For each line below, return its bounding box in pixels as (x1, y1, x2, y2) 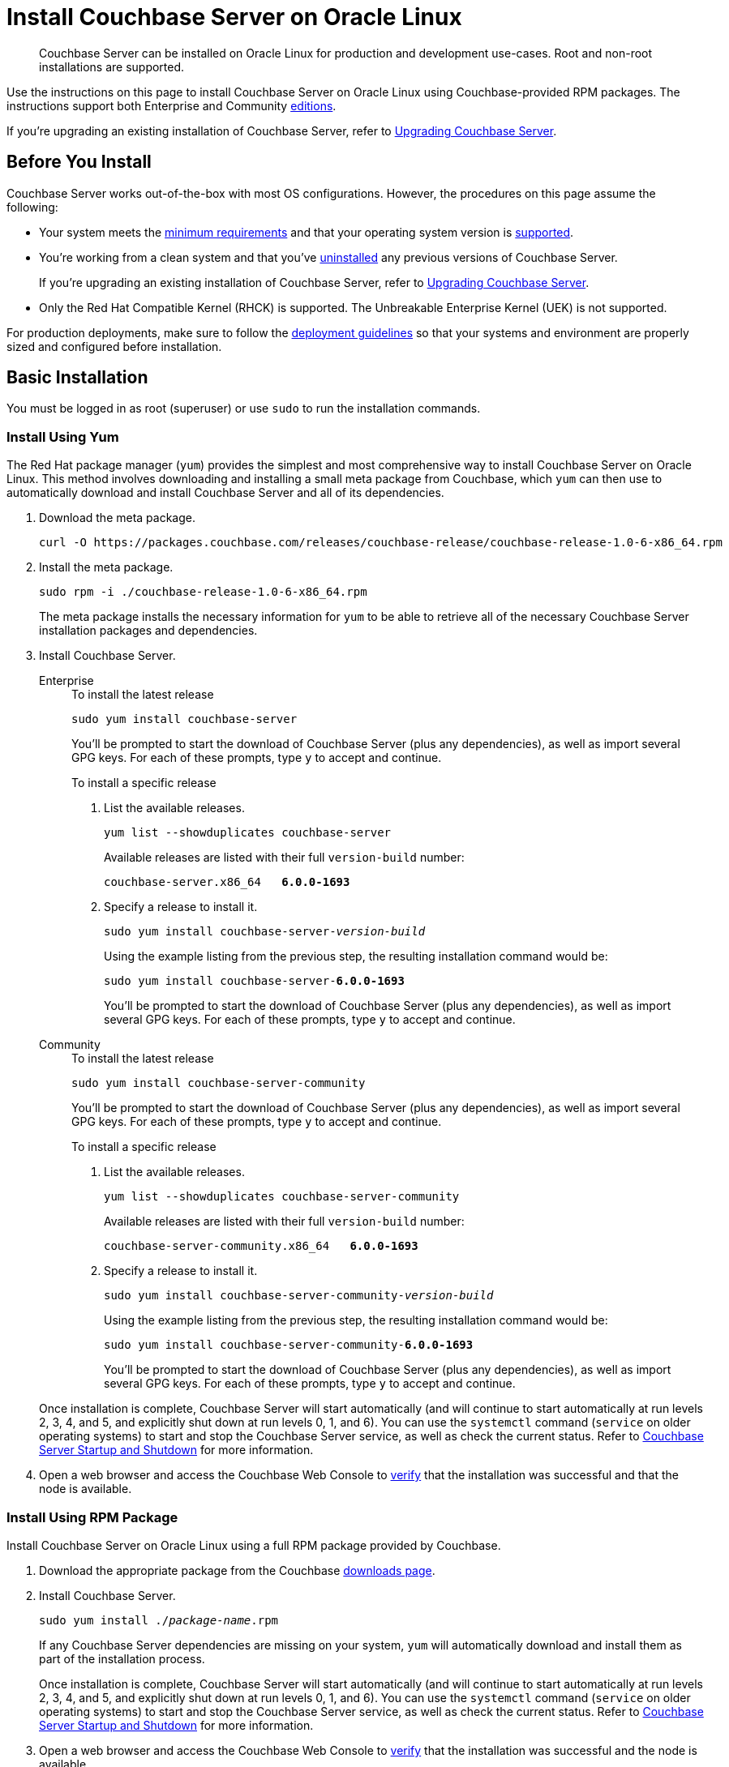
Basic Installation (6, 367, 148, 388)
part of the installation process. (39, 1651, 205, 1666)
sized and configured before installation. (6, 339, 222, 353)
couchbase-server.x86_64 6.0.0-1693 (104, 875, 350, 889)
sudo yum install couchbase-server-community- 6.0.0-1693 (104, 1338, 474, 1352)
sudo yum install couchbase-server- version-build (104, 925, 426, 939)
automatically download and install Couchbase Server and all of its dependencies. (6, 486, 444, 500)
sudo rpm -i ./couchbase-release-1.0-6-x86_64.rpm (39, 585, 367, 599)
